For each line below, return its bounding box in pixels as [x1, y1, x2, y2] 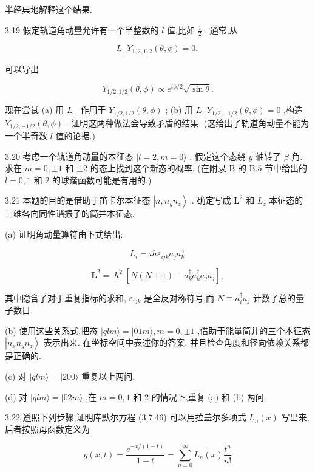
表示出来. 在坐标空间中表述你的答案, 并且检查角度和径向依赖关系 [43, 336, 300, 349]
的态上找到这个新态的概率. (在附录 [90, 162, 226, 174]
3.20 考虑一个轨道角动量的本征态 [5, 149, 134, 162]
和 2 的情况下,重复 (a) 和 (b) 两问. [133, 390, 266, 403]
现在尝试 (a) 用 [5, 103, 64, 116]
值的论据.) [55, 129, 95, 142]
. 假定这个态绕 [189, 149, 246, 162]
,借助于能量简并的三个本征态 [197, 324, 311, 337]
